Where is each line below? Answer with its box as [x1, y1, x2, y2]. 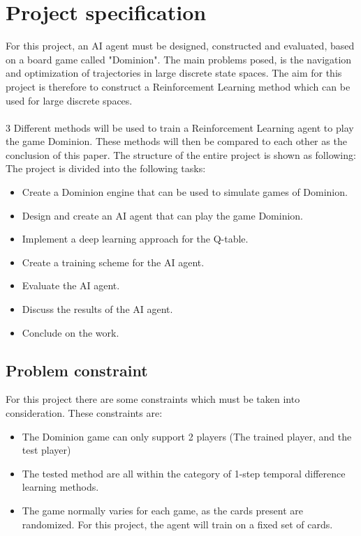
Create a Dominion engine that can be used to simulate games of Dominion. [22, 185, 348, 199]
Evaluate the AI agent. [22, 278, 120, 293]
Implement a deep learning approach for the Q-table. [22, 231, 249, 246]
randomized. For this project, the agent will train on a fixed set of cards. [22, 516, 333, 531]
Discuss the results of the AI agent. [22, 302, 173, 316]
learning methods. [22, 480, 99, 494]
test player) [22, 443, 71, 457]
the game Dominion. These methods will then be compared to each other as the [6, 134, 347, 148]
